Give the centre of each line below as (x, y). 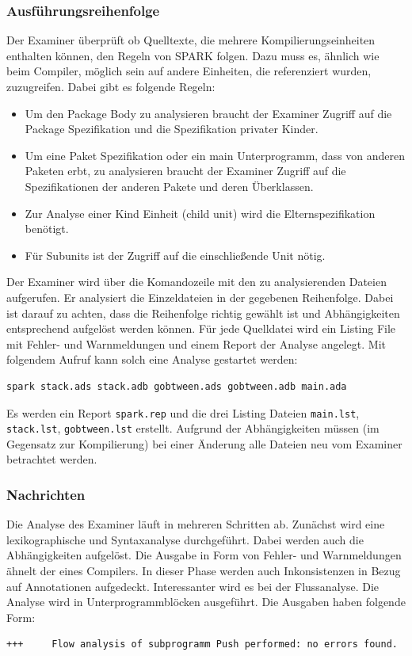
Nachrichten (46, 494)
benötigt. (47, 229)
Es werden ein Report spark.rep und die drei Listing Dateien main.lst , (183, 412)
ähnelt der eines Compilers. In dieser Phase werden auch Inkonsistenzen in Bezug (204, 570)
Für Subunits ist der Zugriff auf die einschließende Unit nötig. (175, 255)
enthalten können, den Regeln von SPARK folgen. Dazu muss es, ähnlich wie (193, 55)
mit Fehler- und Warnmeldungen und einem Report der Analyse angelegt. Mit (196, 343)
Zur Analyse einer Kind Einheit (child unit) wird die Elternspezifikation (200, 213)
